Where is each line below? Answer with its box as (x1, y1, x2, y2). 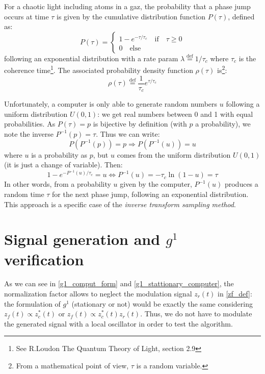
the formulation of (4, 298, 61, 309)
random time (4, 188, 44, 199)
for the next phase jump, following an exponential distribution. (52, 188, 249, 199)
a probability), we (195, 118, 251, 129)
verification (4, 248, 84, 269)
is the (238, 53, 256, 63)
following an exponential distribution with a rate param (4, 53, 178, 63)
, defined (228, 11, 255, 21)
